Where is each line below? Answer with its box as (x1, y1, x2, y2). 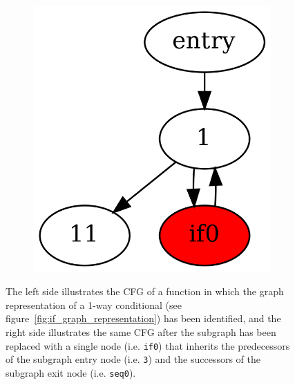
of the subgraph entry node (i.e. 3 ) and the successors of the (6, 352, 260, 366)
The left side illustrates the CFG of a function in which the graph (6, 284, 284, 299)
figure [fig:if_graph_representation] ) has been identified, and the (6, 311, 281, 326)
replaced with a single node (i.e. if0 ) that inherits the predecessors (6, 338, 290, 353)
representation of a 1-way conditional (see (6, 297, 182, 312)
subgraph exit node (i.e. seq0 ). (6, 365, 136, 379)
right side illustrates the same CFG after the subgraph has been (6, 325, 276, 339)
